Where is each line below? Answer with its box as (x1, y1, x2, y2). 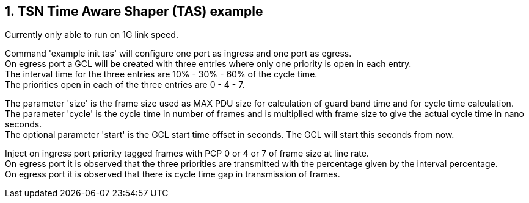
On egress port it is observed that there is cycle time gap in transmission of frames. (5, 169, 340, 180)
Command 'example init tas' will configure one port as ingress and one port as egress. (5, 48, 352, 59)
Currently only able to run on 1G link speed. (5, 29, 178, 40)
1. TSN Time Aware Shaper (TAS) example (5, 4, 263, 19)
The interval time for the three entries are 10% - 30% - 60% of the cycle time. (5, 69, 318, 80)
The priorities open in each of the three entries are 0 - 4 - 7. (5, 79, 245, 90)
